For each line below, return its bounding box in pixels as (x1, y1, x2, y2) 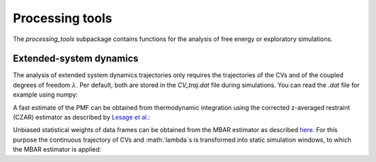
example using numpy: (13, 90, 78, 99)
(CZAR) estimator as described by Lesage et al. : (13, 113, 151, 122)
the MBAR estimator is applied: (13, 145, 102, 154)
